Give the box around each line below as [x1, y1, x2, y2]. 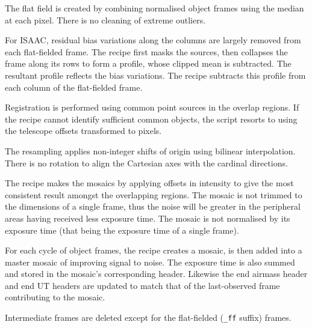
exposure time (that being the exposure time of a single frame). [5, 223, 239, 236]
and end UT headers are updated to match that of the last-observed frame [5, 279, 280, 291]
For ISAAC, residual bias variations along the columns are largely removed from [5, 34, 301, 46]
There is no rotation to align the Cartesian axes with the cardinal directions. [5, 156, 288, 169]
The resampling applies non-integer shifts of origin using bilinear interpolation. [5, 144, 296, 157]
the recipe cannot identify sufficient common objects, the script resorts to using [5, 112, 298, 125]
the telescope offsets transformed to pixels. [5, 124, 162, 137]
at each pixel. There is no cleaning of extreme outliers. [5, 13, 206, 26]
